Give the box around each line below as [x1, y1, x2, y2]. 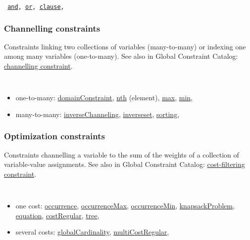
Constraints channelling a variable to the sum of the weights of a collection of [4, 149, 239, 160]
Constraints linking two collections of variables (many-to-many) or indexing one [4, 41, 246, 51]
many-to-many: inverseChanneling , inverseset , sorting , [15, 109, 180, 119]
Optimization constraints [4, 130, 105, 142]
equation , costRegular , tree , [15, 210, 100, 220]
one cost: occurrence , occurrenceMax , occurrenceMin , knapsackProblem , [15, 200, 235, 211]
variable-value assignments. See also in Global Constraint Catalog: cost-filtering [4, 159, 245, 169]
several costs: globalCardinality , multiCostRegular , [15, 227, 169, 237]
